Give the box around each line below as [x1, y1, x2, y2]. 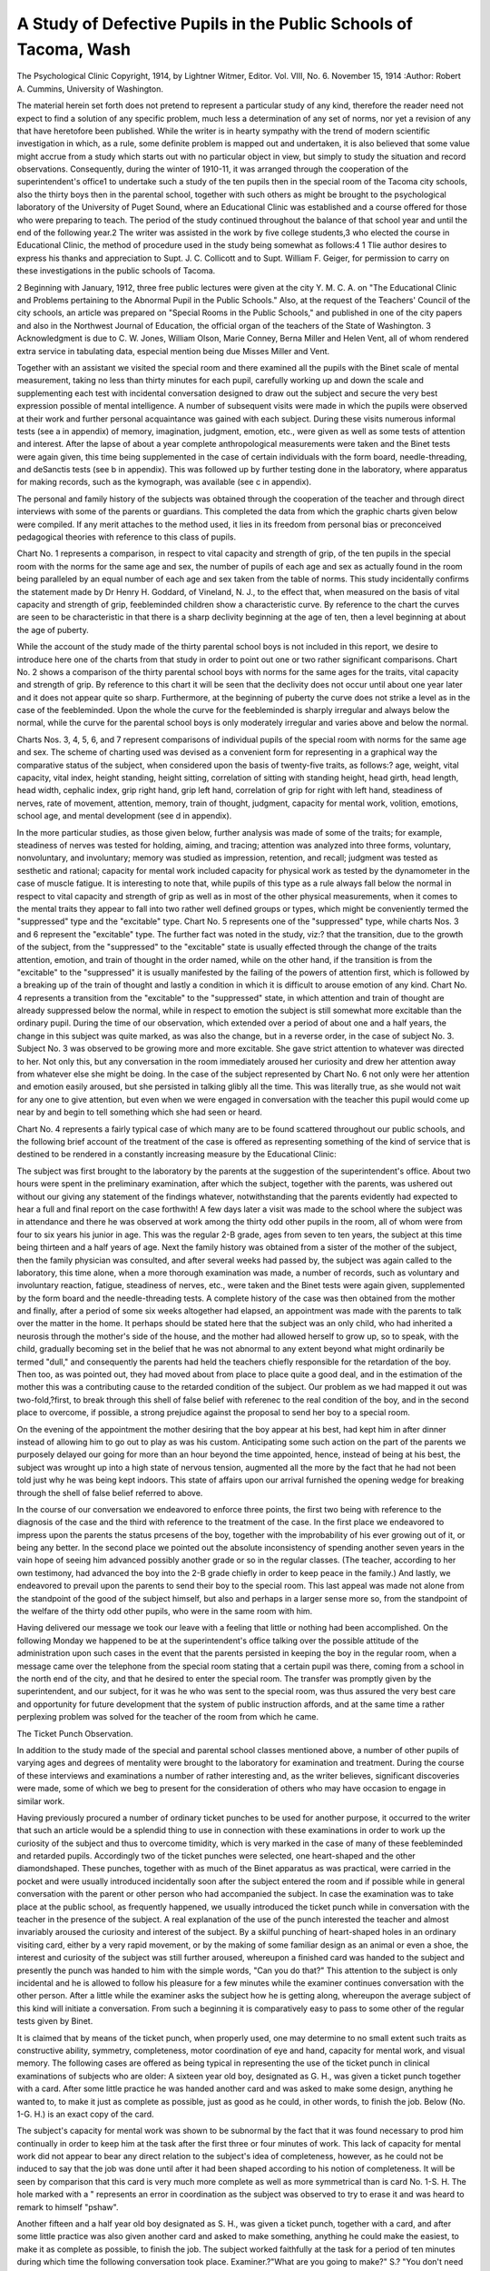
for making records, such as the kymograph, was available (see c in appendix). [16, 477, 312, 488]
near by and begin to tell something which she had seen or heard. [16, 1106, 263, 1117]
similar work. [16, 1795, 65, 1807]
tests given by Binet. [16, 2016, 93, 2027]
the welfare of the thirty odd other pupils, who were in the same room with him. [16, 1606, 313, 1617]
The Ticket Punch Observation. [16, 1728, 133, 1739]
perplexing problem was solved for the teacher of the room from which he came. [16, 1711, 319, 1722]
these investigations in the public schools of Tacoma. [16, 265, 216, 276]
